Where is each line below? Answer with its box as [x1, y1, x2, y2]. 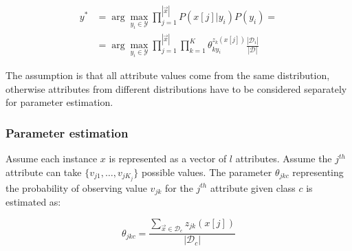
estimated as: [5, 195, 61, 209]
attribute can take [5, 164, 82, 179]
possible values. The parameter [141, 164, 272, 179]
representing [292, 164, 344, 179]
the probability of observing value [5, 180, 147, 195]
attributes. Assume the [235, 151, 332, 166]
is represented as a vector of [109, 151, 227, 166]
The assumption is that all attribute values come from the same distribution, [5, 68, 330, 83]
